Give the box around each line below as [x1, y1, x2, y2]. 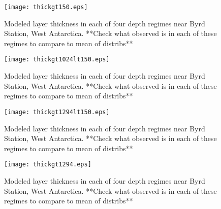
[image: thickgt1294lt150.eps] [4, 108, 110, 116]
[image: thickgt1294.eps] [4, 161, 91, 168]
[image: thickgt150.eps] [4, 4, 88, 11]
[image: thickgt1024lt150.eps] [4, 56, 110, 63]
